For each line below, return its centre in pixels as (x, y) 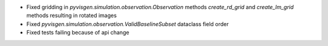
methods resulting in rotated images (72, 16)
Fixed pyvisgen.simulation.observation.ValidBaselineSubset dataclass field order (128, 24)
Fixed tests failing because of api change (78, 33)
